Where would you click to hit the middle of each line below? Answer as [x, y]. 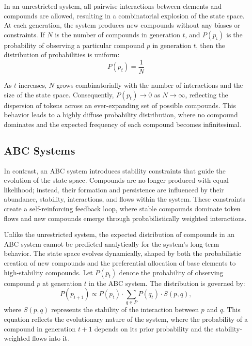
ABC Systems [39, 150]
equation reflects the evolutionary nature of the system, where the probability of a [126, 319]
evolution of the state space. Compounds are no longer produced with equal [116, 180]
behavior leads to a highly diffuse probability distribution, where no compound [121, 115]
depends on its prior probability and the [154, 328]
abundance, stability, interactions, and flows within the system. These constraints [125, 199]
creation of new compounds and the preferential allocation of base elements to [120, 262]
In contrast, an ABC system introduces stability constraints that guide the [115, 170]
